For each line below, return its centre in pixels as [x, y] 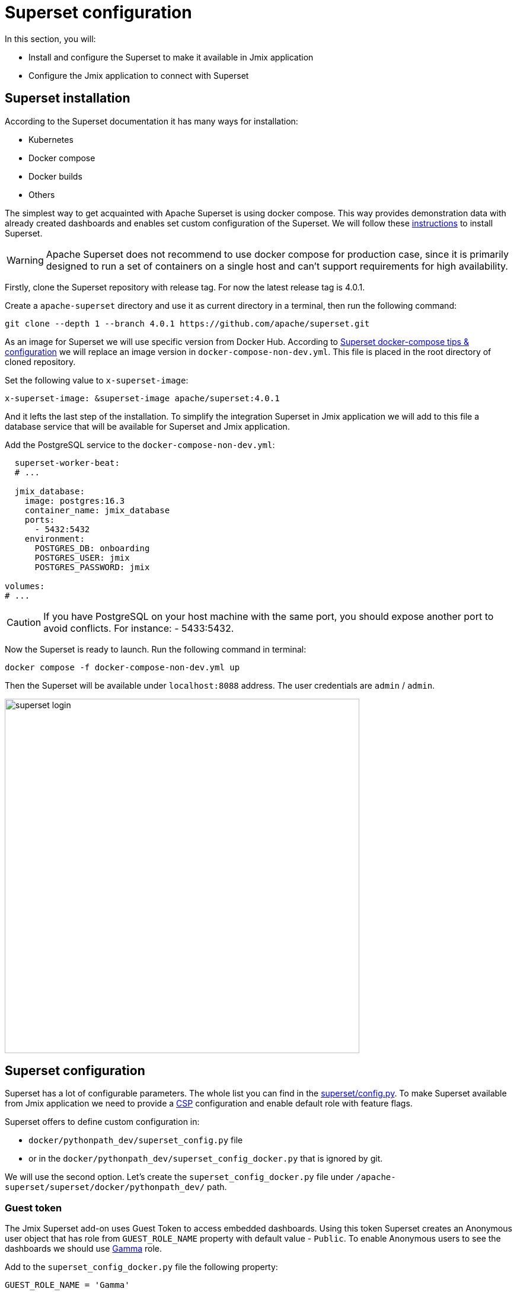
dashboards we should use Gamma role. [83, 1249]
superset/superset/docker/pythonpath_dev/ [105, 1187]
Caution [24, 622]
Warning [25, 260]
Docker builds [55, 176]
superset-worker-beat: [67, 463]
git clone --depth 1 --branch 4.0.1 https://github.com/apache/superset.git [187, 323]
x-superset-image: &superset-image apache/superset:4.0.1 [142, 398]
